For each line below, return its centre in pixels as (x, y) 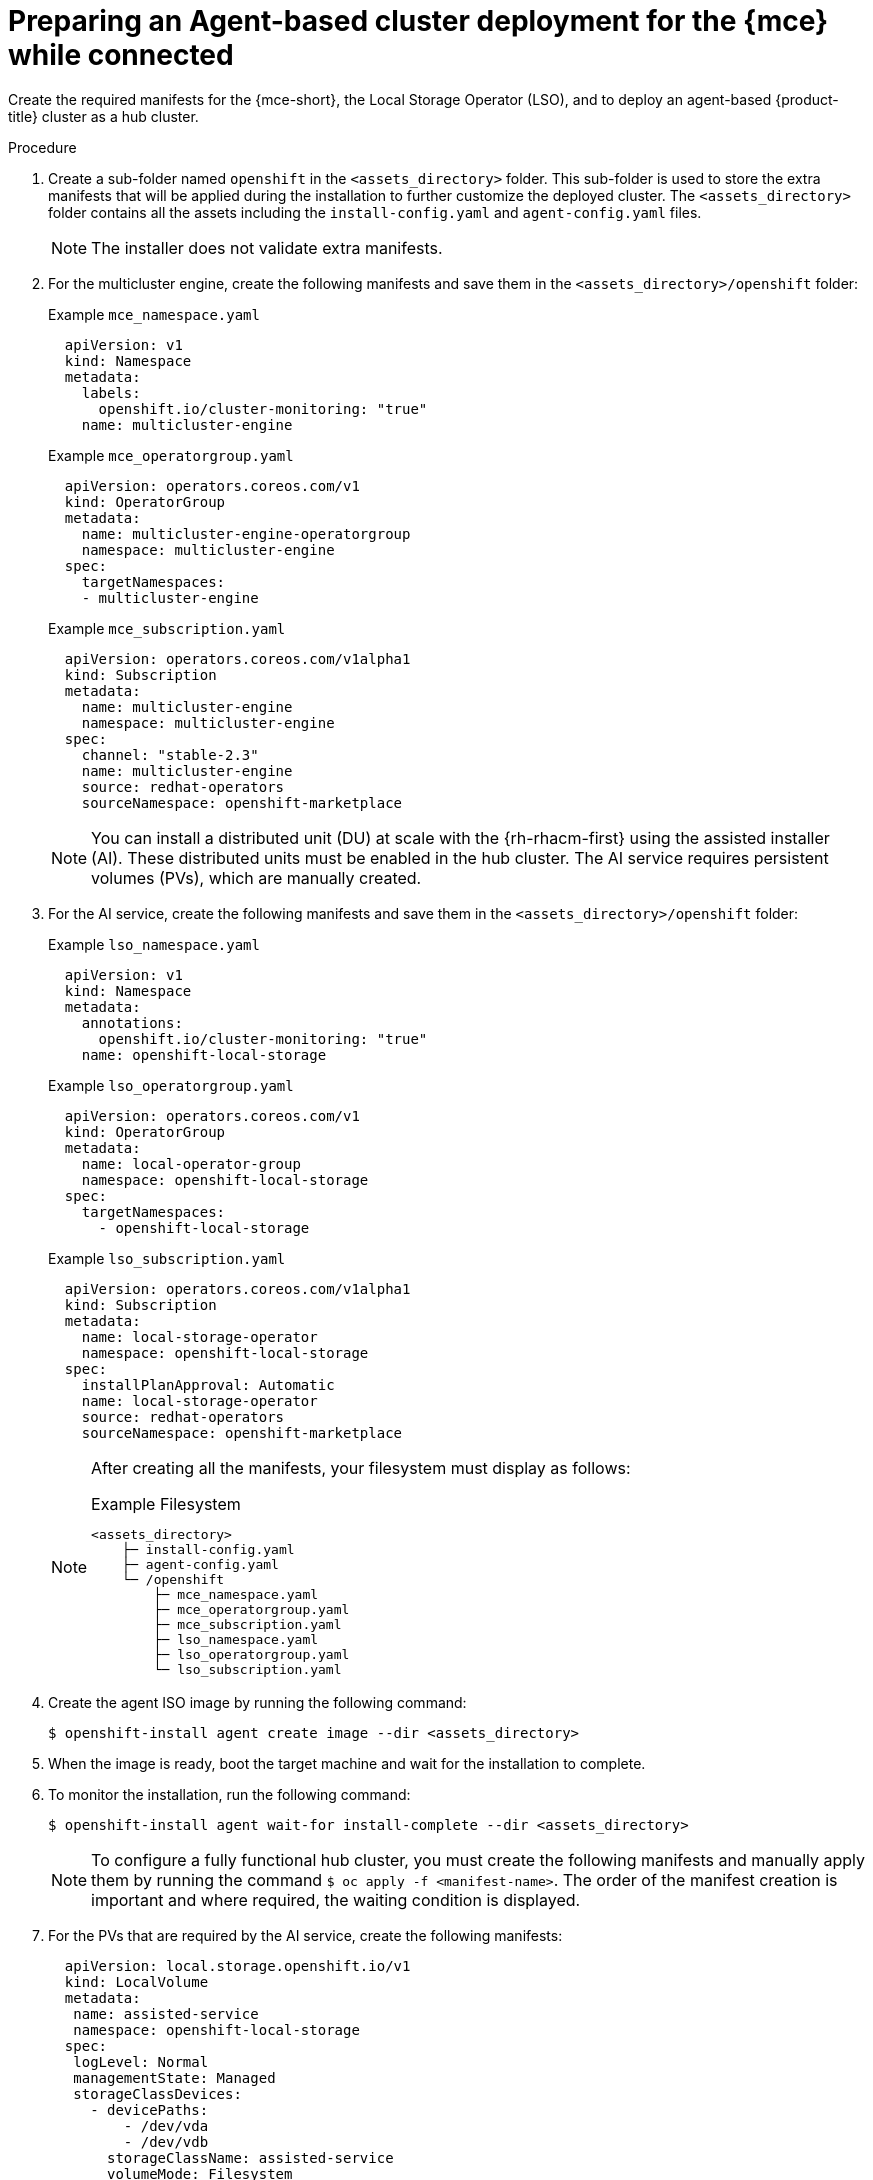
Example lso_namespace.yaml (154, 944)
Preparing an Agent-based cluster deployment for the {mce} (418, 21)
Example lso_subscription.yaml (167, 1258)
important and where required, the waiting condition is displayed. (336, 1899)
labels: (111, 392)
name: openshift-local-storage (204, 1054)
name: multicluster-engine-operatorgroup (246, 533)
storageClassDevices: (157, 2093)
